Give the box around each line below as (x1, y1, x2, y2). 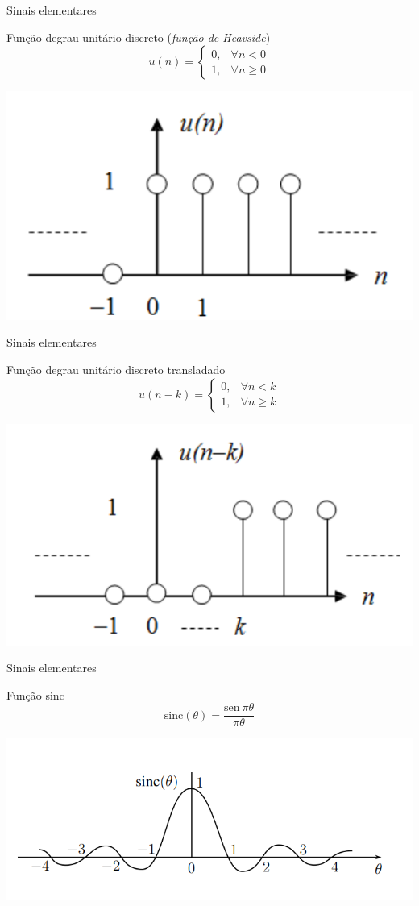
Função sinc (6, 686, 64, 703)
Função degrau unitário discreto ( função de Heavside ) (6, 28, 271, 45)
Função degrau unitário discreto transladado (6, 360, 226, 377)
